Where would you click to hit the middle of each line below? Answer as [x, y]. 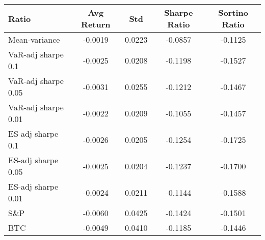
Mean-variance [34, 39]
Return [96, 24]
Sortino [233, 12]
